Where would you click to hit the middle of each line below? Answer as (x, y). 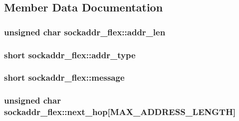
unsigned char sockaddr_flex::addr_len (85, 32)
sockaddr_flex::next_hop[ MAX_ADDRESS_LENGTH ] (120, 112)
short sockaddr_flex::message (64, 77)
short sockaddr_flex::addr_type (70, 55)
